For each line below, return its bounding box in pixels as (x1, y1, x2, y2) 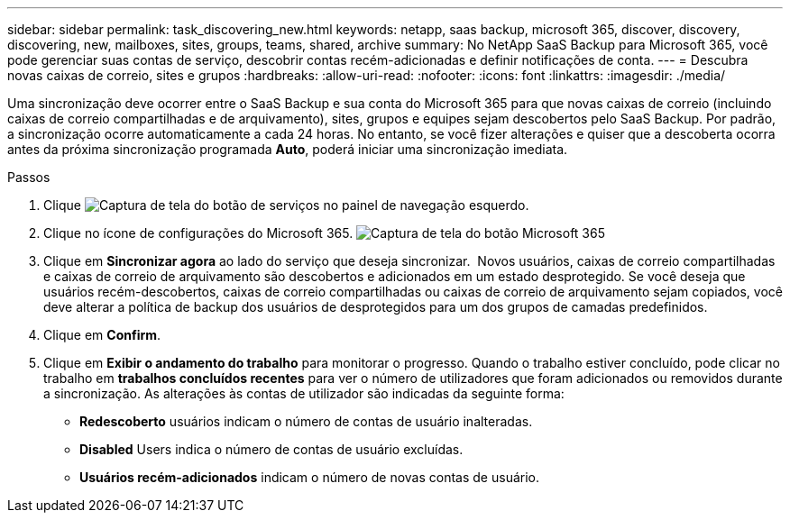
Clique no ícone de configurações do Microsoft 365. (43, 225, 354, 241)
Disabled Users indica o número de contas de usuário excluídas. (79, 442, 464, 457)
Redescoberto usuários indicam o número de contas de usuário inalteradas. (79, 414, 533, 429)
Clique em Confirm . (43, 327, 161, 342)
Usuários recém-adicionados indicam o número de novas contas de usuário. (79, 470, 539, 485)
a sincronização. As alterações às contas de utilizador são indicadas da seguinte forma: (43, 386, 565, 401)
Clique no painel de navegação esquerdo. (43, 197, 529, 213)
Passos (7, 169, 51, 185)
